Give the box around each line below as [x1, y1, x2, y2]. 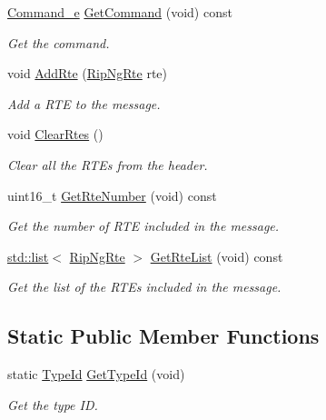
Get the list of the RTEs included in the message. [7, 277, 282, 296]
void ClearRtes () [7, 125, 104, 144]
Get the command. [7, 33, 110, 52]
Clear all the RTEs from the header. [7, 155, 208, 174]
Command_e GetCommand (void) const [7, 3, 232, 21]
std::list [7, 246, 49, 265]
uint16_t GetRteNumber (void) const [7, 185, 217, 205]
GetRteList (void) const [150, 246, 283, 265]
